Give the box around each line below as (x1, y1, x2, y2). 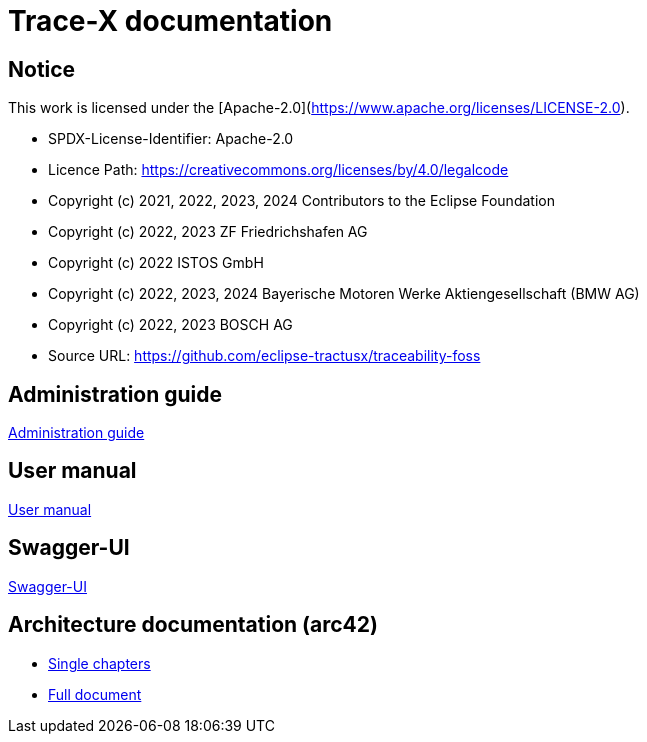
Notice (8, 56, 76, 82)
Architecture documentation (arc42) (8, 612, 378, 638)
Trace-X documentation (8, 4, 333, 38)
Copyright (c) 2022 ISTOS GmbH (48, 254, 264, 272)
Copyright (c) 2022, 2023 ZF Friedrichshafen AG (48, 223, 368, 241)
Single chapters (48, 654, 151, 672)
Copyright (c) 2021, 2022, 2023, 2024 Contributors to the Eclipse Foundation (48, 192, 555, 210)
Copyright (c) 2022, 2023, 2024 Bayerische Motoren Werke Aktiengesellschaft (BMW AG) (48, 285, 640, 303)
